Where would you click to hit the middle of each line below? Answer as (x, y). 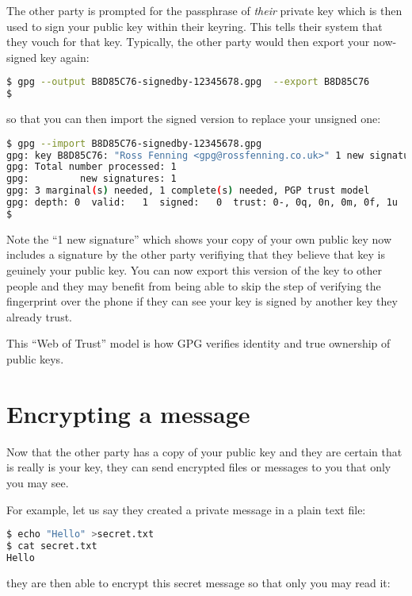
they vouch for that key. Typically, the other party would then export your (188, 42)
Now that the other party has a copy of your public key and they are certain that (204, 451)
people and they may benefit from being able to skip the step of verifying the (194, 285)
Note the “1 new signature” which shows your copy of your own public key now (199, 238)
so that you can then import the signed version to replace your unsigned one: (194, 119)
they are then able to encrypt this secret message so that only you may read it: (198, 582)
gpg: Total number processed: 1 (92, 167)
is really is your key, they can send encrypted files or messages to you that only (199, 467)
